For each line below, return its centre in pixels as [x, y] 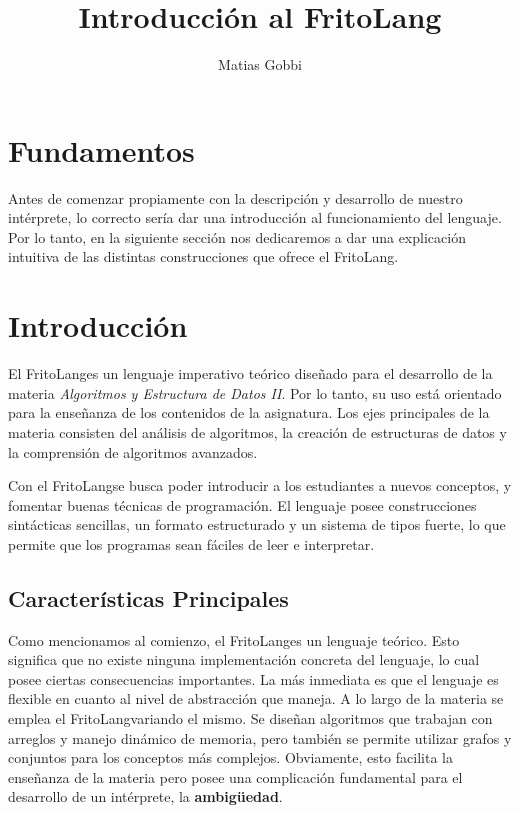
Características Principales [148, 597]
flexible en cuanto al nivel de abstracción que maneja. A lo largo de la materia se [256, 698]
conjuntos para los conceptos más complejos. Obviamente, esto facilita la [230, 757]
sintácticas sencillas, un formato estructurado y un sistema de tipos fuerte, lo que [257, 524]
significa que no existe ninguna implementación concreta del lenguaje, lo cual [244, 659]
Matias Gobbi [260, 64]
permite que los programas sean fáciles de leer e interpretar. [191, 543]
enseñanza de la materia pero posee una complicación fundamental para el [235, 776]
